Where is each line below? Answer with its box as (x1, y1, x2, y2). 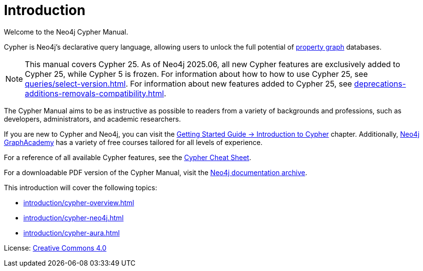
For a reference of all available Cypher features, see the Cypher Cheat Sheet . (4, 153, 251, 162)
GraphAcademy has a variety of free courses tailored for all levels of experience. (4, 138, 263, 146)
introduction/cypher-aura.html (23, 228, 120, 237)
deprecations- (354, 78, 406, 89)
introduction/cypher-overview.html (23, 198, 134, 207)
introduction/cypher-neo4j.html (23, 213, 124, 222)
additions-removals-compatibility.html (25, 88, 164, 98)
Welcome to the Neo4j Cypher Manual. (4, 27, 129, 36)
